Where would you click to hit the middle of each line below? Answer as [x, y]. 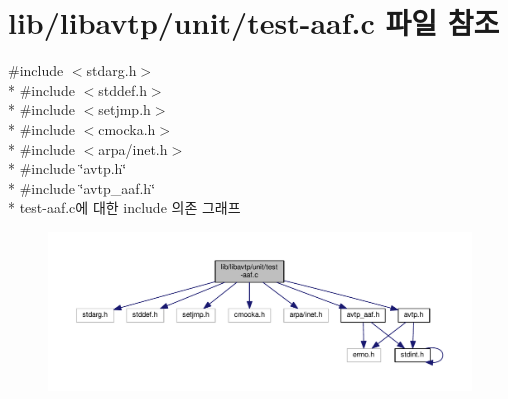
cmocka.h [127, 128]
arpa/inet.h [133, 148]
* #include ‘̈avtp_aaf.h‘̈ [82, 187]
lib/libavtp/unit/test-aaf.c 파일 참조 [254, 22]
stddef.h [122, 89]
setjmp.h [124, 109]
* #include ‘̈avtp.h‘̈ [67, 168]
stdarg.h [111, 70]
